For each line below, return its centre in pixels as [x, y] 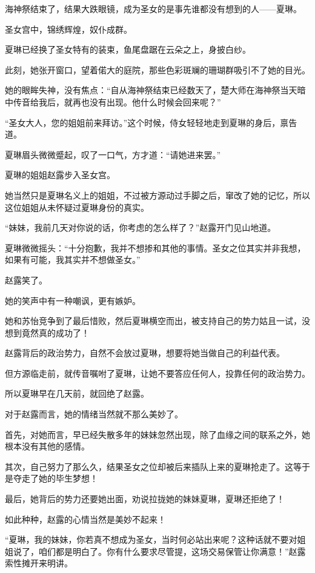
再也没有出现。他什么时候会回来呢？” [147, 101]
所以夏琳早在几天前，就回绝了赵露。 [77, 393]
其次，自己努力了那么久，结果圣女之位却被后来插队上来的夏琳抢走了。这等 [153, 466]
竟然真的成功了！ [55, 332]
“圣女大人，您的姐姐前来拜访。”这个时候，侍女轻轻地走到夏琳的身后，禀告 [151, 122]
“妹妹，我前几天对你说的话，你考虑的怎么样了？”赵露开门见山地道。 [141, 227]
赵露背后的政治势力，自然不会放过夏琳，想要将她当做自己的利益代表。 [145, 353]
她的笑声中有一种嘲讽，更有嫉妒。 [73, 300]
